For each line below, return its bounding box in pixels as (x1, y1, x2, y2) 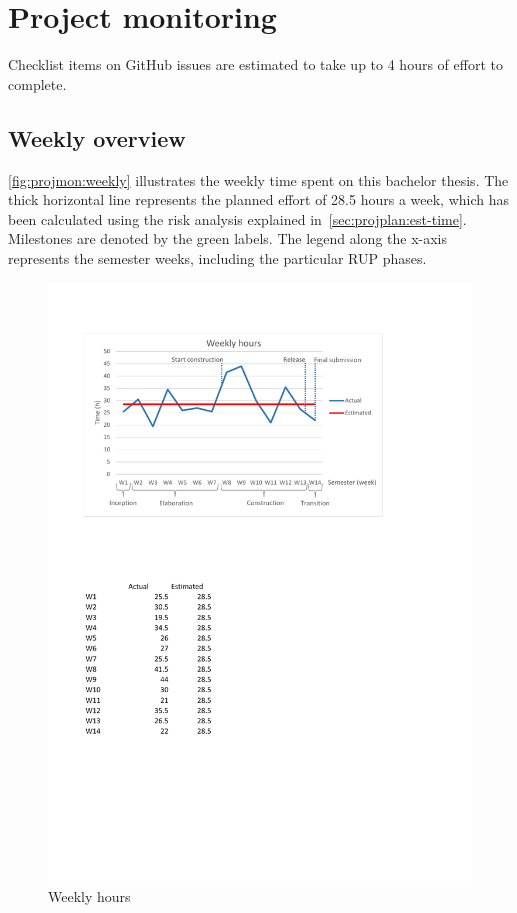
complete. (8, 73, 67, 94)
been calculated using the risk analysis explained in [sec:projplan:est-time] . (8, 208, 467, 229)
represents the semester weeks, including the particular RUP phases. (8, 247, 427, 268)
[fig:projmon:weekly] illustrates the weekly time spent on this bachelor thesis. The (8, 169, 509, 190)
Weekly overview (8, 122, 186, 153)
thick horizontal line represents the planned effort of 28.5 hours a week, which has (8, 189, 509, 210)
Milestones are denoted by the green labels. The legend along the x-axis (8, 228, 448, 249)
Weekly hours (48, 885, 131, 906)
